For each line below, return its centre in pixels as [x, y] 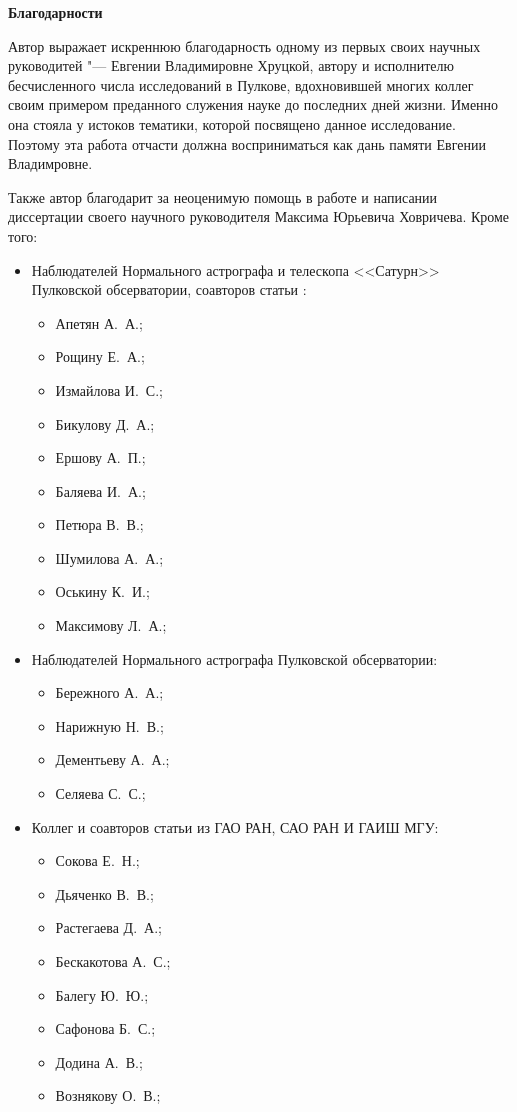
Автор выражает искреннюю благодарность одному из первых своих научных [244, 45]
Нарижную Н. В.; [109, 725]
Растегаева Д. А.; [108, 927]
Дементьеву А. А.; [112, 759]
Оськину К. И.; [102, 591]
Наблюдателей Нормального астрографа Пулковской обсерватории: [234, 658]
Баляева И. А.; [100, 490]
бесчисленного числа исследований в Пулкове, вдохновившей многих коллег [241, 84]
